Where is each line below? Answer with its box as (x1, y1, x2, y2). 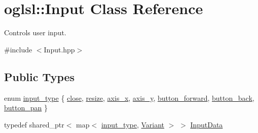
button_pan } (4, 102, 48, 113)
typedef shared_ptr (4, 119, 64, 129)
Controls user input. (4, 27, 66, 38)
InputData (190, 119, 223, 129)
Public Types (4, 69, 75, 84)
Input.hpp (44, 44, 75, 54)
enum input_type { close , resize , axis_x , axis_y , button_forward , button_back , (4, 92, 254, 103)
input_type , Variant (101, 119, 165, 129)
